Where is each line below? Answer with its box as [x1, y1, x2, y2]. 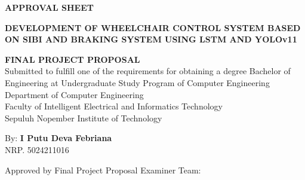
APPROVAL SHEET [5, 1, 94, 13]
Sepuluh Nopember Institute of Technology [5, 111, 162, 124]
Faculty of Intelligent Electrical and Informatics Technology [5, 100, 223, 112]
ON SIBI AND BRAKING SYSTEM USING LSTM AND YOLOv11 [5, 33, 297, 45]
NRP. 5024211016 [5, 143, 69, 155]
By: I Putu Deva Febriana [5, 132, 112, 144]
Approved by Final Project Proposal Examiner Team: [5, 163, 201, 176]
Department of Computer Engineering [5, 88, 144, 100]
